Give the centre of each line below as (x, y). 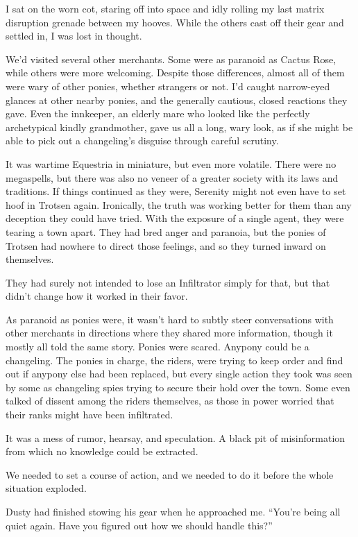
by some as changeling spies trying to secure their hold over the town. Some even (178, 387)
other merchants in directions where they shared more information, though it (169, 333)
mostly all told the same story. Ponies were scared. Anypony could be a (157, 347)
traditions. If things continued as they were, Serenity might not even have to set (176, 191)
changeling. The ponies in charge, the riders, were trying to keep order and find (174, 360)
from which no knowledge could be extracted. (102, 451)
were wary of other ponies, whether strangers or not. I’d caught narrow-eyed (168, 86)
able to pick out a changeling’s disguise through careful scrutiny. (142, 140)
